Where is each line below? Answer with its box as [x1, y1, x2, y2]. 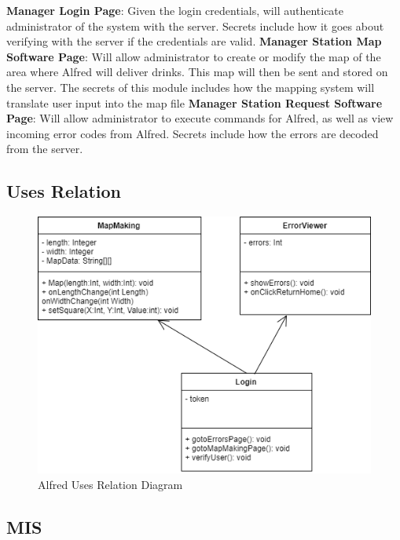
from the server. [6, 140, 83, 157]
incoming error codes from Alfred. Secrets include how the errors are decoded [6, 125, 379, 141]
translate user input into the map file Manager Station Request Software [6, 94, 383, 111]
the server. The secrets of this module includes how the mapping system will [6, 78, 375, 95]
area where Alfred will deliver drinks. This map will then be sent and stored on [6, 64, 388, 80]
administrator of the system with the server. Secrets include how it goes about [6, 17, 384, 34]
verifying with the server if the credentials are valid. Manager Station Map [6, 33, 382, 49]
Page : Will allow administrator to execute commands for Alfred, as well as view [6, 110, 394, 126]
